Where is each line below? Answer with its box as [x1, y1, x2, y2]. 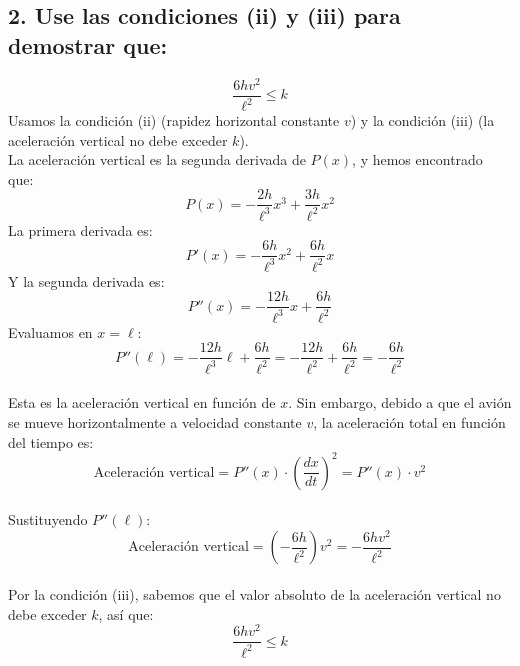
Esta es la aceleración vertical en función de [8, 392, 276, 413]
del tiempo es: [8, 431, 94, 452]
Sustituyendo [8, 509, 88, 530]
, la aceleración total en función [313, 412, 506, 433]
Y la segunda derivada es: [8, 270, 165, 291]
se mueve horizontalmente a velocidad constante [8, 412, 302, 433]
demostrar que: [8, 29, 168, 60]
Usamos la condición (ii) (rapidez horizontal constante [8, 110, 340, 131]
